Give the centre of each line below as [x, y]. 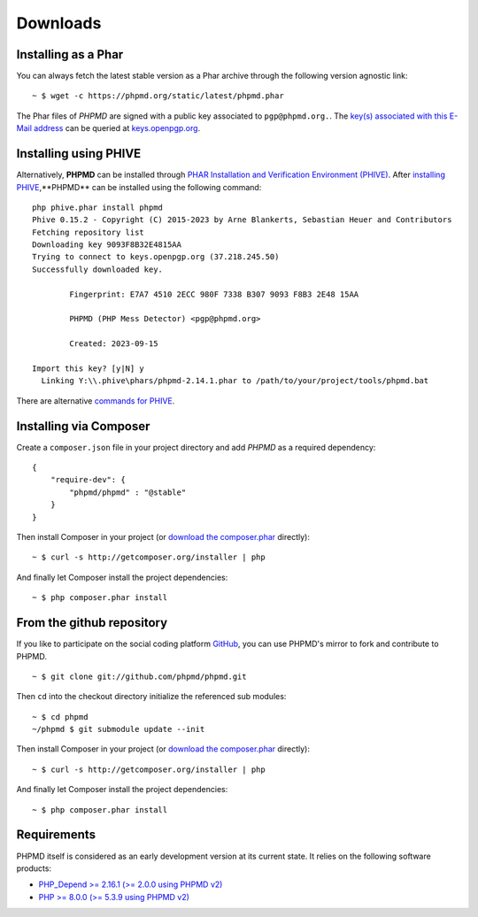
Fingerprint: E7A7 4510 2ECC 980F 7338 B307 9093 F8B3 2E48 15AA [214, 294]
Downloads [59, 23]
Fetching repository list [89, 232]
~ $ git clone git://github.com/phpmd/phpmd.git [139, 676]
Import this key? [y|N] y [89, 369]
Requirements [56, 835]
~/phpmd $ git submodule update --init [119, 729]
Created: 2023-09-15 [114, 344]
